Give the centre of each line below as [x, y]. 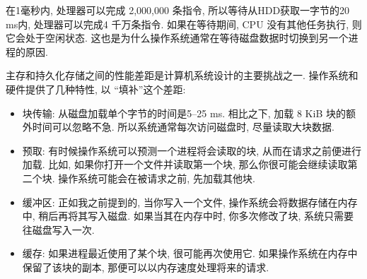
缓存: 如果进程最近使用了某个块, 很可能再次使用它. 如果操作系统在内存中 [190, 253]
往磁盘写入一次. [58, 229]
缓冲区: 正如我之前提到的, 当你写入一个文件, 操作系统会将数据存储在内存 [190, 202]
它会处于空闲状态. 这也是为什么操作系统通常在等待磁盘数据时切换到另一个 [177, 38]
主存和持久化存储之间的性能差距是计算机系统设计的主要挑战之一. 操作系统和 [182, 75]
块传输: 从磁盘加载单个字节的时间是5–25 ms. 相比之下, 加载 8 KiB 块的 [184, 113]
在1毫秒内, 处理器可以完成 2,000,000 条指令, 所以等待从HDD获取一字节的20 [178, 10]
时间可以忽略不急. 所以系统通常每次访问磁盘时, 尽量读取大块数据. [183, 127]
